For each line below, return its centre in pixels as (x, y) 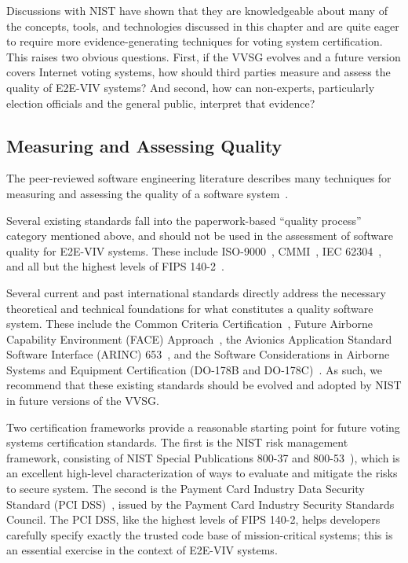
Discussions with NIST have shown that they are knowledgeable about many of (197, 10)
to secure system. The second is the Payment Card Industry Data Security (186, 489)
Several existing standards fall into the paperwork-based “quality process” (184, 220)
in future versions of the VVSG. (83, 401)
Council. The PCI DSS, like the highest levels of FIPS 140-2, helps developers (193, 519)
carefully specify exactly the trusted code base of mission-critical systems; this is (200, 534)
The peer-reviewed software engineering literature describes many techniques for (199, 178)
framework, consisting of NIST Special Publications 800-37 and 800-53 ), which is (203, 457)
